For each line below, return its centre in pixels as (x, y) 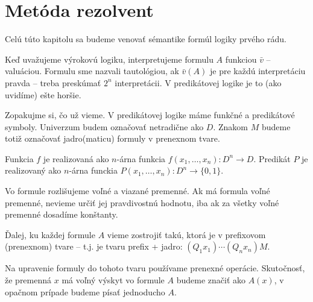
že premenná (28, 280)
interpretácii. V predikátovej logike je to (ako (198, 82)
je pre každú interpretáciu (258, 71)
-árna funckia (93, 170)
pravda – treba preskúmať (53, 82)
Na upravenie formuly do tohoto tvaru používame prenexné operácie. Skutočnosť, (155, 268)
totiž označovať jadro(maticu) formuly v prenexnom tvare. (112, 138)
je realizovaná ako (76, 158)
